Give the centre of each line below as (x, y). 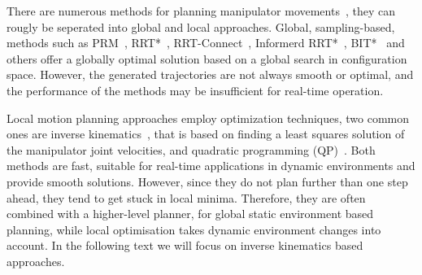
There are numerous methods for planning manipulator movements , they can (201, 11)
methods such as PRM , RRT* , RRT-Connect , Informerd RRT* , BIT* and (206, 43)
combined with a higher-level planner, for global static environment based (190, 214)
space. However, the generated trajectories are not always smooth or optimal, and (210, 74)
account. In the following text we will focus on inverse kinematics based (185, 245)
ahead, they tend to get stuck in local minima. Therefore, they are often (186, 197)
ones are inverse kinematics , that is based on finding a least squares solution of (206, 134)
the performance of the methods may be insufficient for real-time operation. (195, 90)
